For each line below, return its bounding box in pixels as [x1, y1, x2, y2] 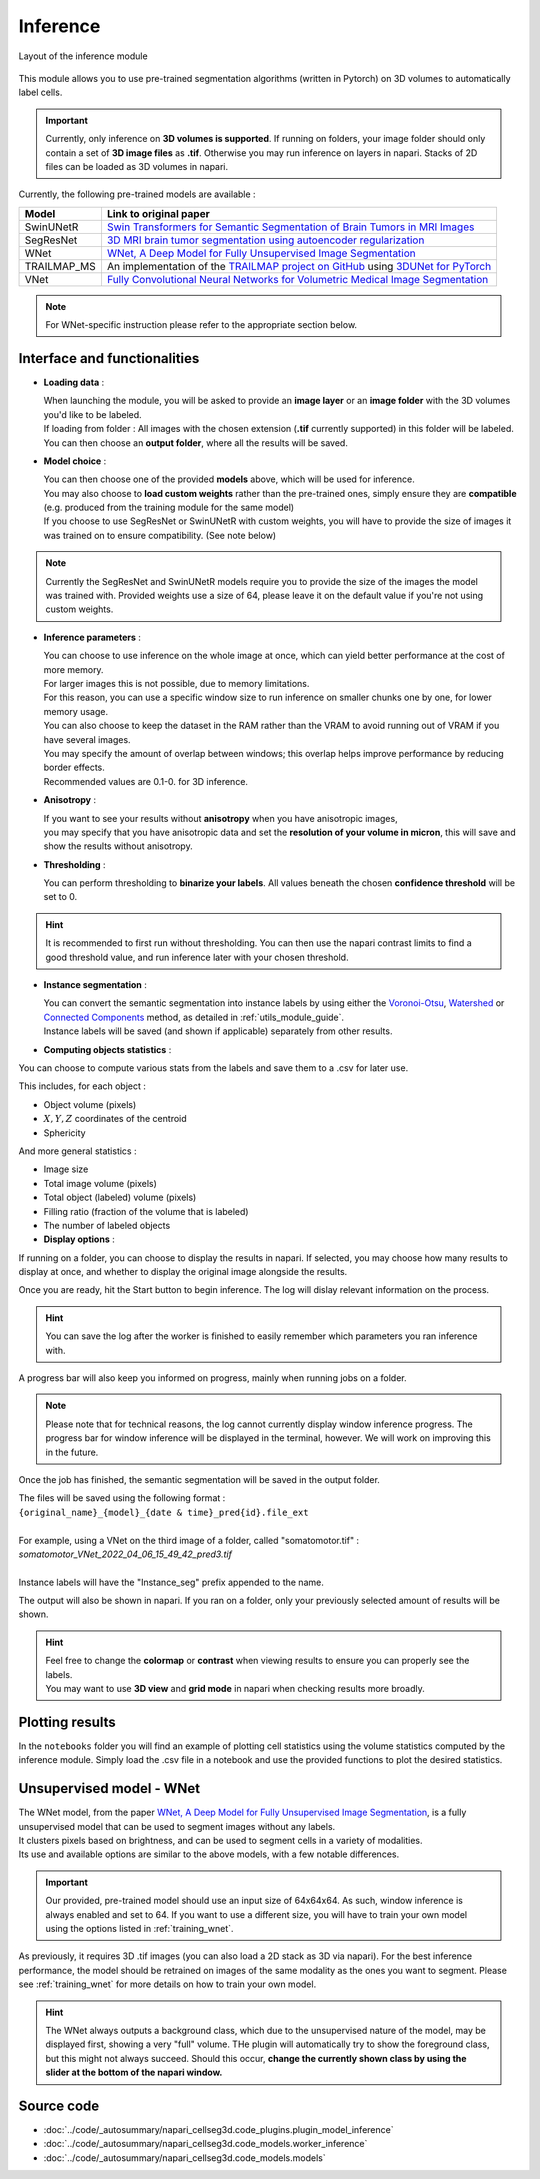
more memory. [43, 663, 104, 675]
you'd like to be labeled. [43, 408, 142, 420]
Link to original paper [106, 206, 210, 220]
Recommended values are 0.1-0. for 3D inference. [43, 775, 249, 787]
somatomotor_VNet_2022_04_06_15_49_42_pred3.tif [18, 1548, 232, 1560]
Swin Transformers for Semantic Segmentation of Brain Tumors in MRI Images [106, 220, 475, 234]
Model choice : [43, 455, 107, 467]
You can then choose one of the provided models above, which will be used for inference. [43, 473, 415, 485]
